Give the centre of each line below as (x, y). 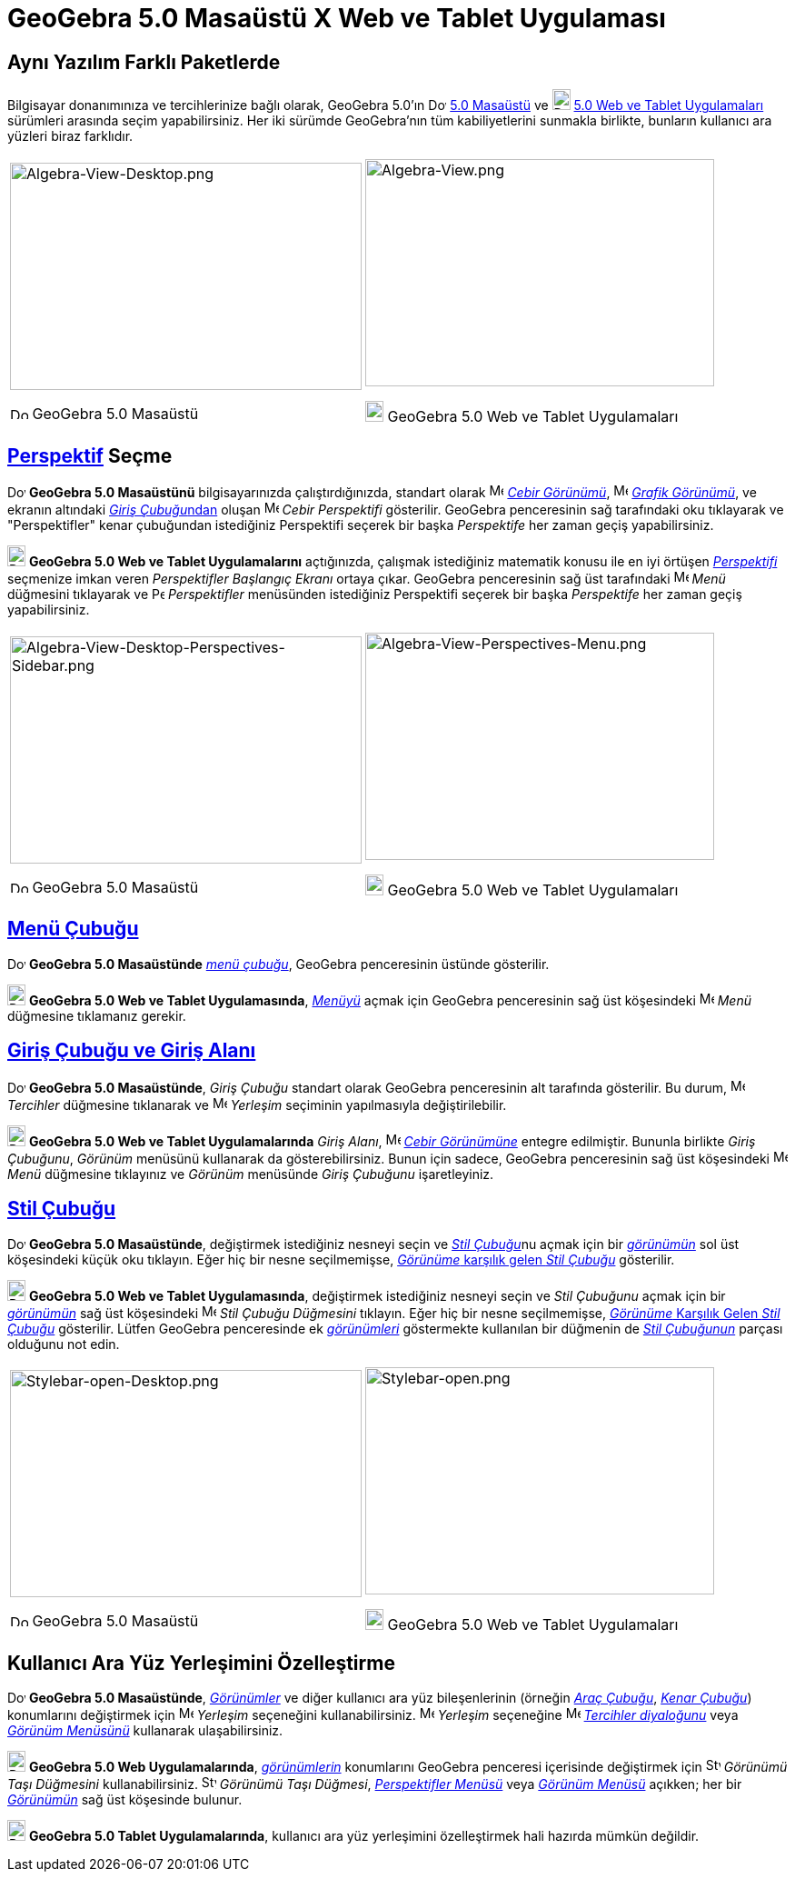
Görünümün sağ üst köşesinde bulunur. (125, 1800)
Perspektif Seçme (90, 455)
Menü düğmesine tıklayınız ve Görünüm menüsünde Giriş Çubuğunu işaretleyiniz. (251, 1174)
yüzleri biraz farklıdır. (70, 136)
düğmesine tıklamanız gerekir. (97, 1015)
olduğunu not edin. (64, 1344)
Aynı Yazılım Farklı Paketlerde (144, 62)
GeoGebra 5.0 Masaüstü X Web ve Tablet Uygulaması (337, 18)
